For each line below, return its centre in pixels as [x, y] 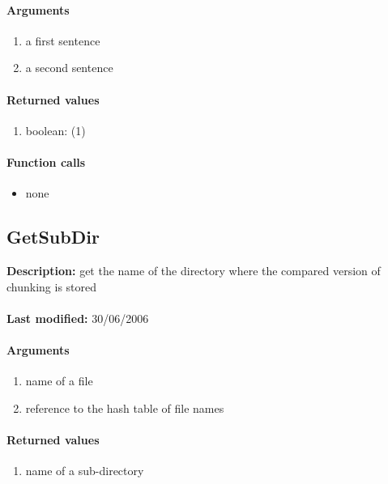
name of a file [59, 381]
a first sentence [63, 40]
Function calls [46, 161]
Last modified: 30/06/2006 [78, 318]
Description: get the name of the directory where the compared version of [194, 270]
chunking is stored [52, 286]
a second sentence [69, 68]
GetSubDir [53, 237]
